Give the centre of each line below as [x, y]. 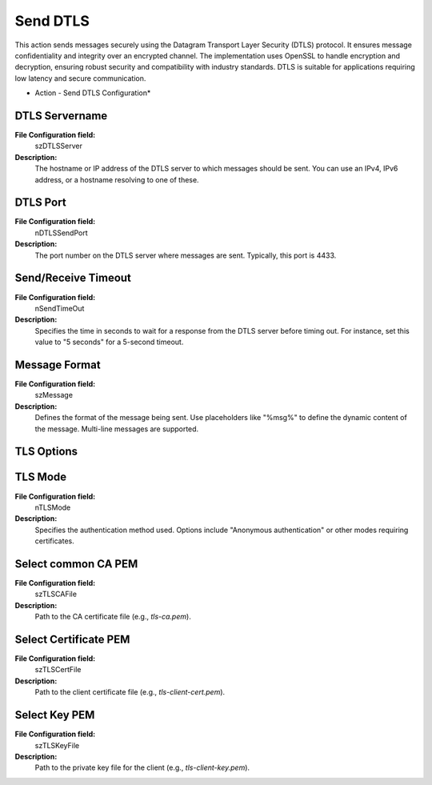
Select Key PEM [55, 715]
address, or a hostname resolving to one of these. [117, 179]
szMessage [54, 395]
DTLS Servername [61, 116]
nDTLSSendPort [61, 233]
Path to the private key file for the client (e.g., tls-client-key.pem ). [142, 767]
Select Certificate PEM [72, 639]
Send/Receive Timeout [73, 278]
